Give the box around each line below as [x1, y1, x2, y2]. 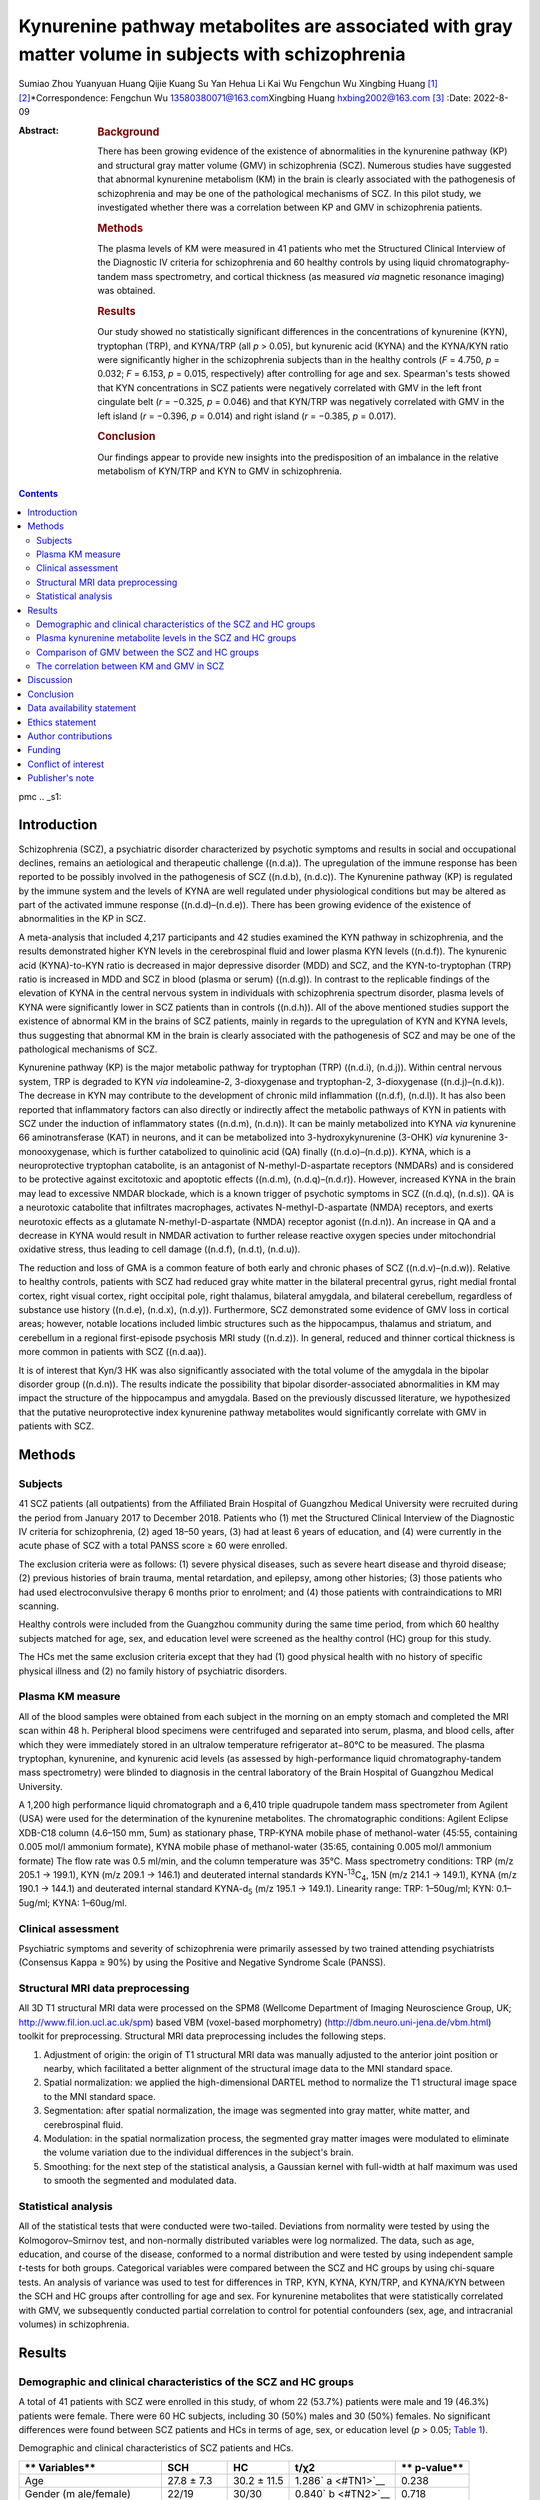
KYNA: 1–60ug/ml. [52, 1896, 127, 1909]
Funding [27, 744, 62, 756]
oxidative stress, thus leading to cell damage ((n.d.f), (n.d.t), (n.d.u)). [18, 1243, 301, 1255]
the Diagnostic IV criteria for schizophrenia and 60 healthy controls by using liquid [97, 256, 436, 269]
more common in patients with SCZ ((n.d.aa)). [18, 1346, 207, 1358]
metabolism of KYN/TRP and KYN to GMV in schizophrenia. [97, 465, 342, 477]
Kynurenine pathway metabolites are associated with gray [18, 15, 514, 37]
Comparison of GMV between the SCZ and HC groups [36, 646, 260, 658]
